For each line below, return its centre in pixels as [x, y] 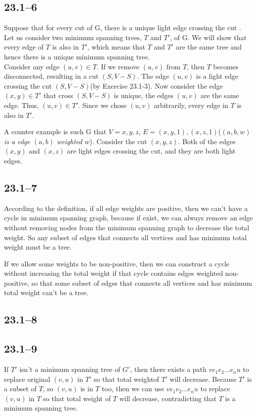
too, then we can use [133, 389]
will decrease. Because [203, 379]
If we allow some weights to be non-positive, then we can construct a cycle [117, 263]
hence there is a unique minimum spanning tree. [77, 56]
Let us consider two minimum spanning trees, [73, 37]
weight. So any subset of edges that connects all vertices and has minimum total [126, 237]
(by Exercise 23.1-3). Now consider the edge [156, 85]
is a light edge [217, 76]
